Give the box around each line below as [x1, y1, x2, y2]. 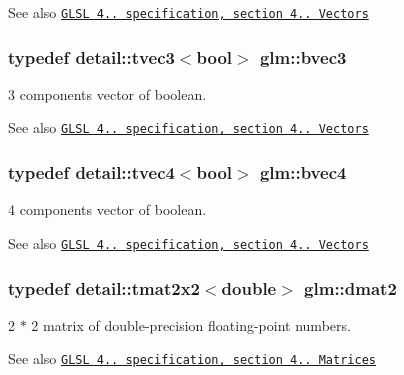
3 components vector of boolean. [8, 83, 207, 104]
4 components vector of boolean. [8, 199, 207, 220]
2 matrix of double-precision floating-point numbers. [31, 314, 351, 335]
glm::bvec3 [259, 44, 347, 69]
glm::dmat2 [304, 275, 397, 300]
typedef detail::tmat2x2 [8, 275, 200, 300]
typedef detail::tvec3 [8, 44, 175, 69]
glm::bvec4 [259, 160, 347, 185]
